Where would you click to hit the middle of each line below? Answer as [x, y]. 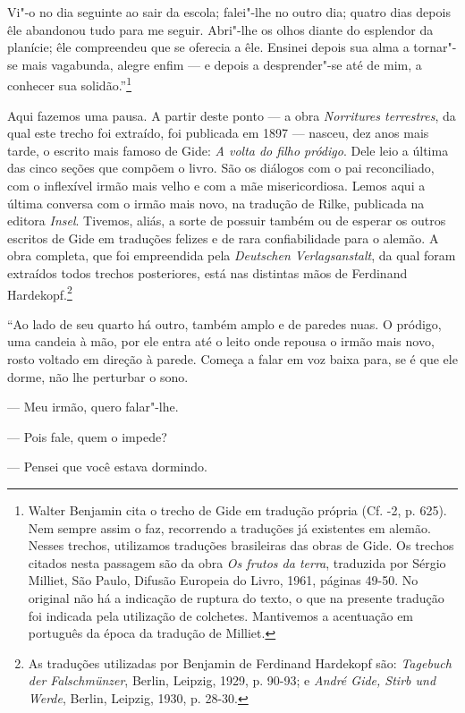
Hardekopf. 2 [40, 293]
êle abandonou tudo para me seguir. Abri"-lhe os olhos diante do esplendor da [220, 29]
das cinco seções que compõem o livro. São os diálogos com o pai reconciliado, [221, 168]
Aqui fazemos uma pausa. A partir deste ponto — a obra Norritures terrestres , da [232, 115]
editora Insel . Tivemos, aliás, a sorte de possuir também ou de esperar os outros [227, 221]
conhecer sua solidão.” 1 [70, 84]
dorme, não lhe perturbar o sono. [98, 376]
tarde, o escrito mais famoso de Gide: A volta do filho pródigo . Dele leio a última [228, 150]
